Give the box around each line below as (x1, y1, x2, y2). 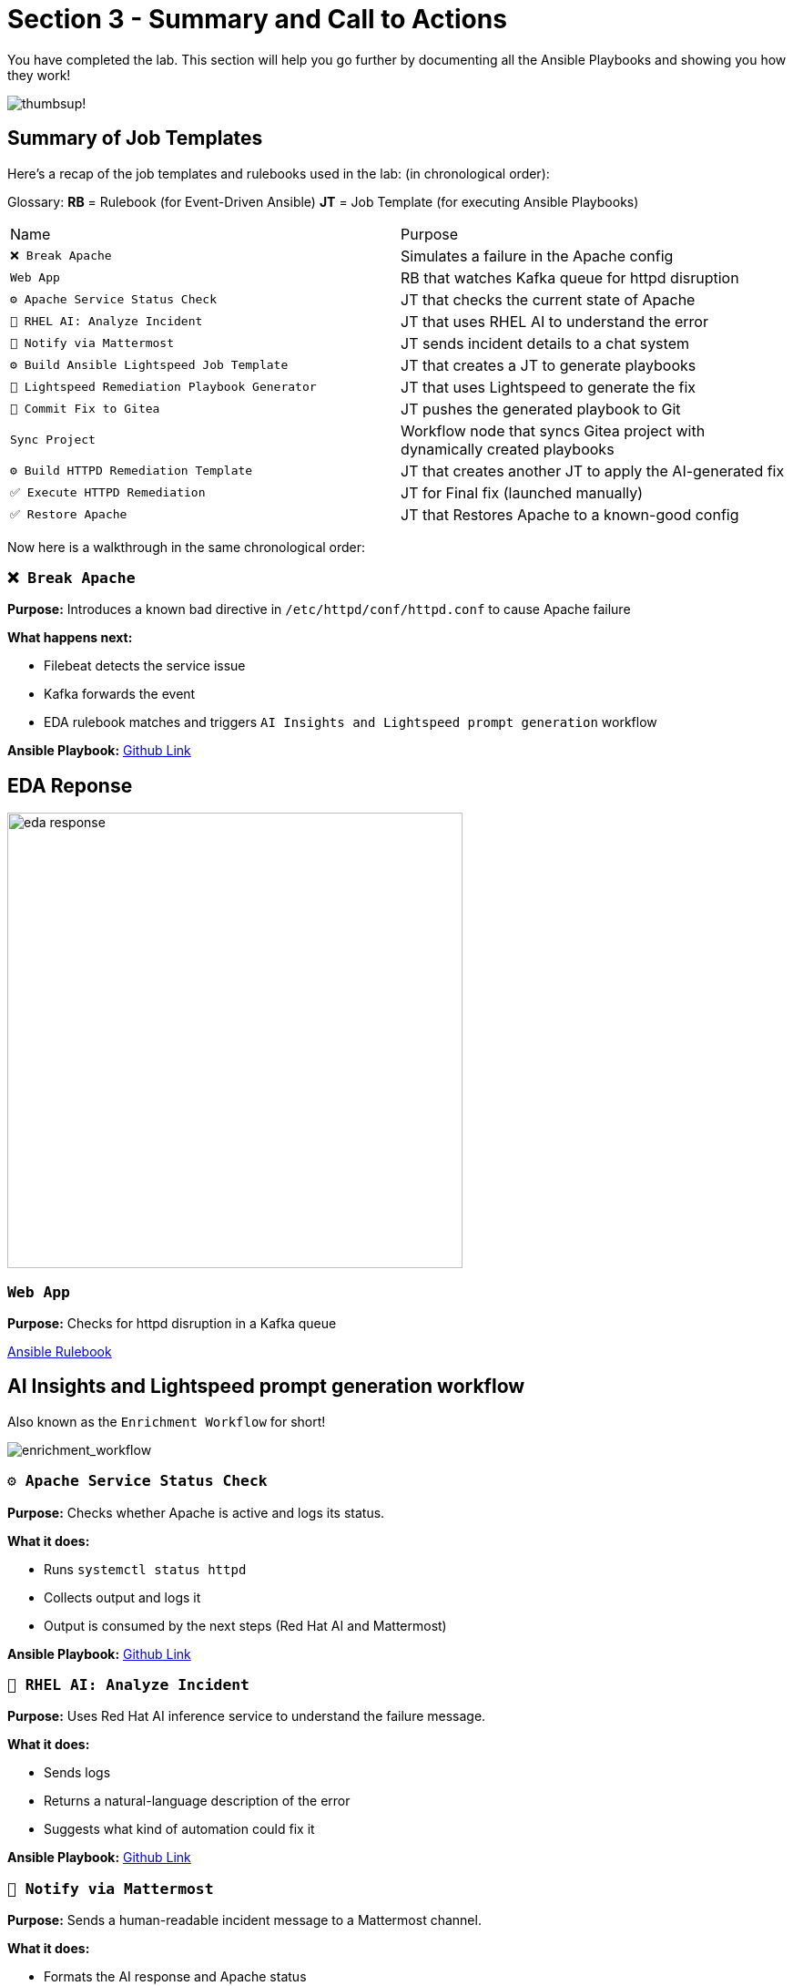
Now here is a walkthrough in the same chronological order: (7, 538, 366, 555)
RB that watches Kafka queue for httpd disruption (401, 268, 739, 287)
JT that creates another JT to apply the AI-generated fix (401, 461, 785, 480)
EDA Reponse (7, 773, 133, 797)
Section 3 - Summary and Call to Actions (7, 4, 507, 35)
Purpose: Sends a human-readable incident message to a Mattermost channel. (7, 1912, 482, 1929)
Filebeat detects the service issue (44, 658, 246, 674)
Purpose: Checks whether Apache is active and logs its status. (7, 1504, 385, 1520)
